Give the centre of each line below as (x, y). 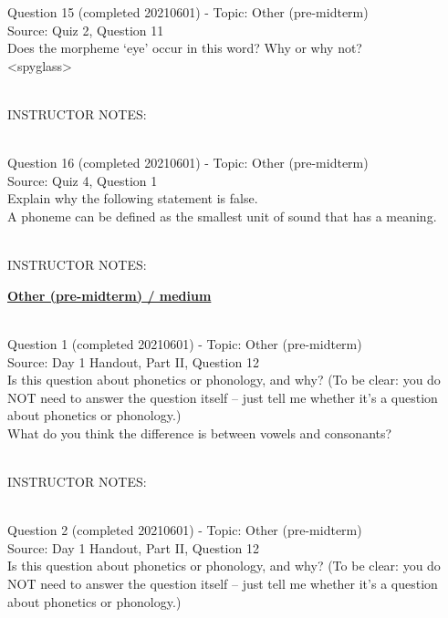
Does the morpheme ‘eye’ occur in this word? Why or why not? (185, 48)
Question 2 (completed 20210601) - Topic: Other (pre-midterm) (185, 530)
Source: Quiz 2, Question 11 (86, 30)
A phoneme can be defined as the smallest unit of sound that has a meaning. (222, 216)
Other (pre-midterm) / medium (109, 295)
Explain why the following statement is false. (133, 198)
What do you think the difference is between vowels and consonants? (200, 433)
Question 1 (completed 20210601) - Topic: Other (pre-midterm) (185, 343)
